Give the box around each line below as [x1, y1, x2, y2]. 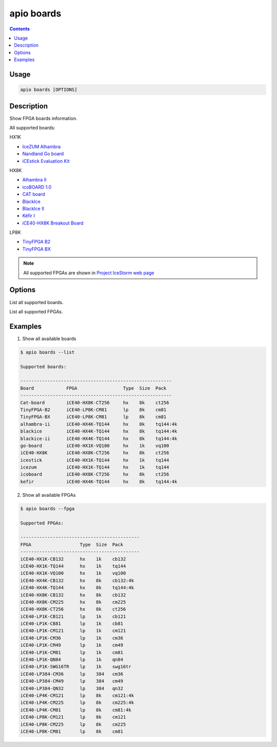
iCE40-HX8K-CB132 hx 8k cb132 [20, 592, 126, 598]
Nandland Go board [22, 151, 64, 157]
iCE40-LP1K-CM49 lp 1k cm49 [20, 642, 123, 648]
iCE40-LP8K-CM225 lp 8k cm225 [20, 721, 126, 727]
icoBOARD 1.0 [22, 184, 52, 190]
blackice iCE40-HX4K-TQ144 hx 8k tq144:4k [20, 428, 177, 434]
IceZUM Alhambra [22, 143, 61, 150]
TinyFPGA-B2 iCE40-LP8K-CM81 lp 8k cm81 [20, 406, 167, 413]
